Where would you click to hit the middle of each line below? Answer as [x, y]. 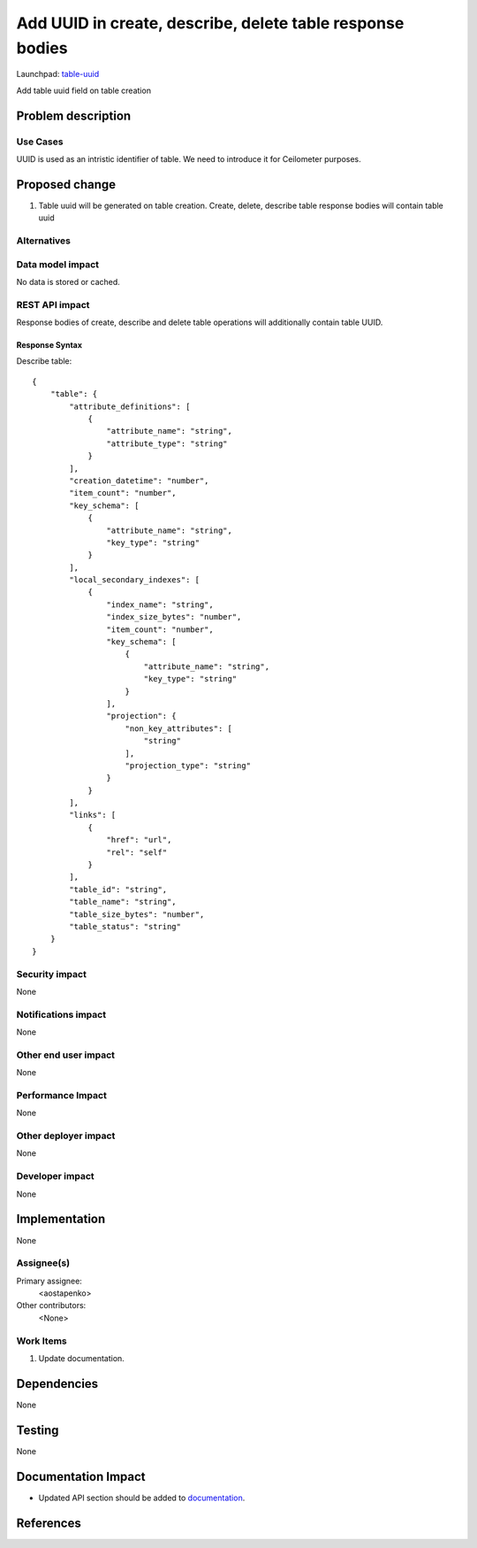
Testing [38, 1430]
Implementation [61, 1219]
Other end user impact [65, 1055]
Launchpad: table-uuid [58, 74]
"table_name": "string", [123, 902]
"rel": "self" [137, 852]
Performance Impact [62, 1095]
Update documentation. [82, 1358]
